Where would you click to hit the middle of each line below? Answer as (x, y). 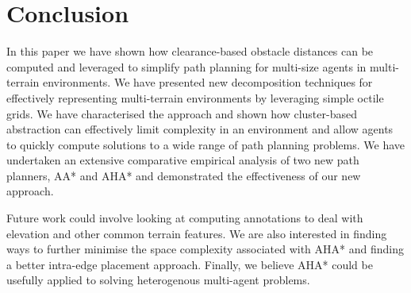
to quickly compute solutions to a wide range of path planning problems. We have (205, 144)
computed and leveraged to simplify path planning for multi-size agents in (186, 66)
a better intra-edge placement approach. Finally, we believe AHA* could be (190, 264)
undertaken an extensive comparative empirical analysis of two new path (183, 160)
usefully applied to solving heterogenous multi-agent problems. (158, 280)
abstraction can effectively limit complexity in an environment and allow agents (200, 129)
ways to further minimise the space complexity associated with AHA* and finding (205, 249)
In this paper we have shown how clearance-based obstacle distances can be (190, 51)
